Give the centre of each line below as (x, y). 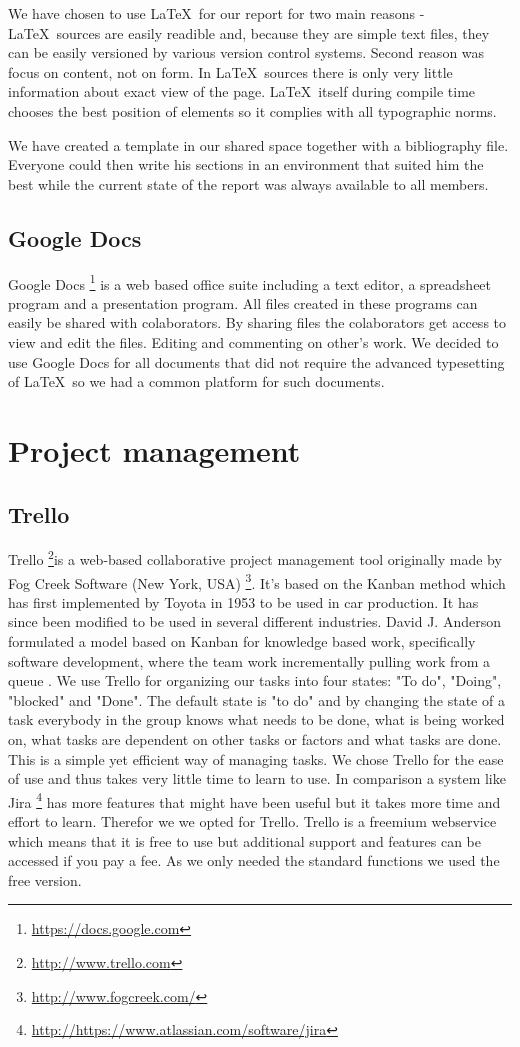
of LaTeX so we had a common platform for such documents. (196, 381)
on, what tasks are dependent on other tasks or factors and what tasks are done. (255, 739)
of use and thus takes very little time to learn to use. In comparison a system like (257, 778)
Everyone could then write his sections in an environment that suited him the (246, 164)
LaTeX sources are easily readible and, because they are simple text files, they (249, 32)
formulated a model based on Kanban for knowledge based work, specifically (242, 641)
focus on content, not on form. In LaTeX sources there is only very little (230, 71)
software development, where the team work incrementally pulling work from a (249, 660)
